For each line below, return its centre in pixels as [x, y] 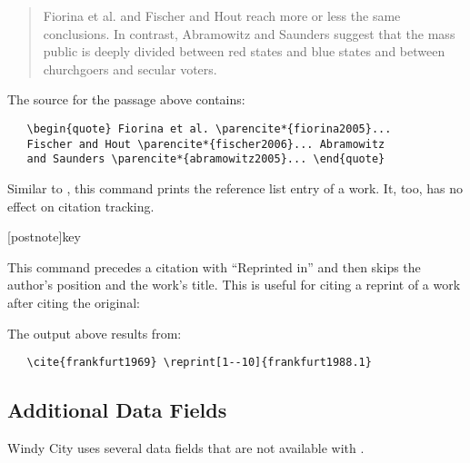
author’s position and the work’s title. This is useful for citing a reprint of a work [234, 285]
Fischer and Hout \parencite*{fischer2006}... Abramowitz [206, 144]
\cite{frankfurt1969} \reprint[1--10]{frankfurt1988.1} [199, 363]
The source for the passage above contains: [126, 99]
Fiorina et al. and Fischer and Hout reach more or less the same [222, 15]
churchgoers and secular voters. [130, 69]
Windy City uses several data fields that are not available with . [186, 447]
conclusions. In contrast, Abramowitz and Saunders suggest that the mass [249, 33]
